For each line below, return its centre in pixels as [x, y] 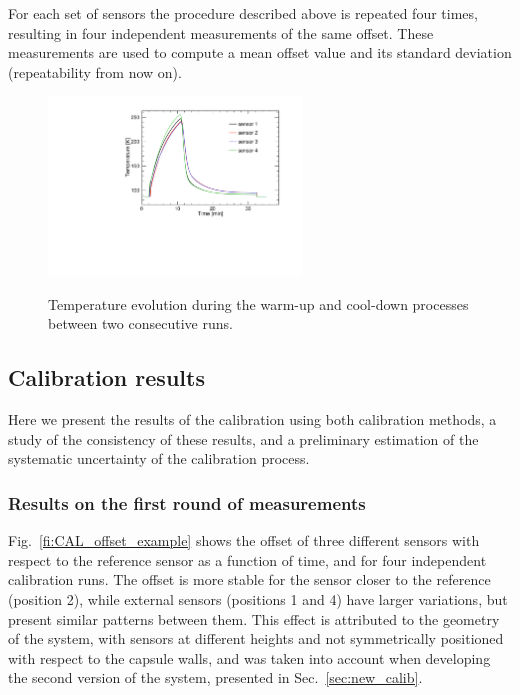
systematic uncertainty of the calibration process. [159, 458]
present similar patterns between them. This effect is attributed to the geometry [254, 618]
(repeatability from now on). [95, 71]
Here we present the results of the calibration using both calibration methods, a [252, 419]
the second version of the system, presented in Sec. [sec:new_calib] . [215, 677]
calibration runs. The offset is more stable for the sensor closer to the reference [249, 579]
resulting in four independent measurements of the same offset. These [221, 32]
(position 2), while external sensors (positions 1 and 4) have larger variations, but [258, 598]
